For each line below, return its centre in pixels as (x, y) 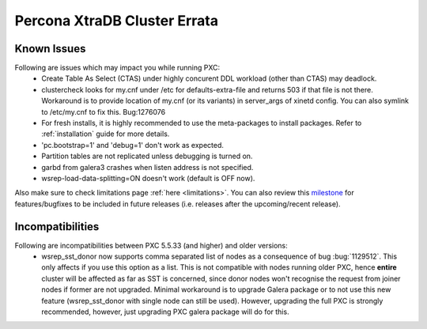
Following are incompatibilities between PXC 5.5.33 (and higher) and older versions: (151, 245)
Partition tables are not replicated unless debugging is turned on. (147, 156)
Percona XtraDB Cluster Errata (117, 21)
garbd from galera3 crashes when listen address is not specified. (147, 167)
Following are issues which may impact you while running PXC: (117, 68)
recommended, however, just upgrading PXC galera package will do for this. (165, 312)
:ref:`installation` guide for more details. (106, 134)
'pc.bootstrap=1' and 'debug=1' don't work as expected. (133, 145)
